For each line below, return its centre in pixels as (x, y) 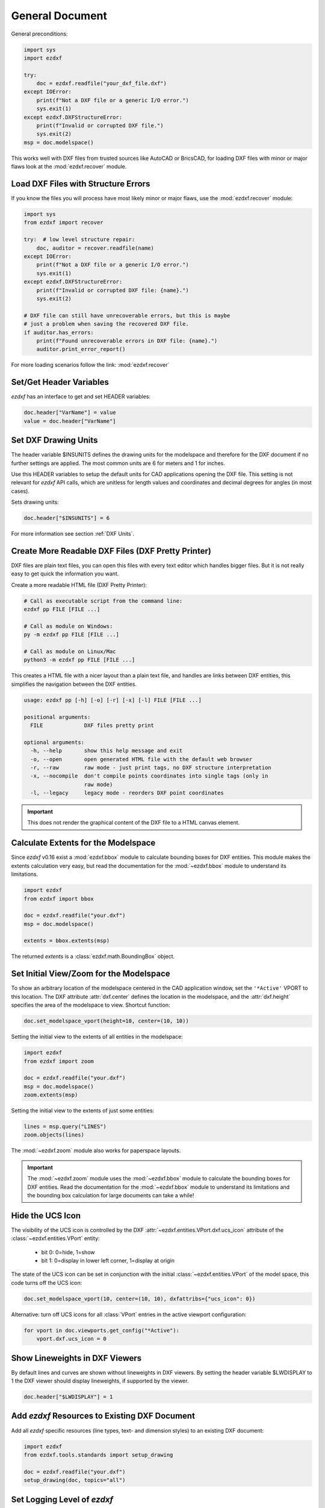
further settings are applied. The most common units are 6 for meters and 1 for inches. (118, 463)
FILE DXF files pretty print (92, 725)
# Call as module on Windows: (68, 626)
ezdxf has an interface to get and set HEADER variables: (81, 397)
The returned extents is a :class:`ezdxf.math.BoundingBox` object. (93, 957)
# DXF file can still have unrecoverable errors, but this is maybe (127, 315)
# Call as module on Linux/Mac (70, 652)
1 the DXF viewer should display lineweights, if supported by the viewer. (100, 1381)
